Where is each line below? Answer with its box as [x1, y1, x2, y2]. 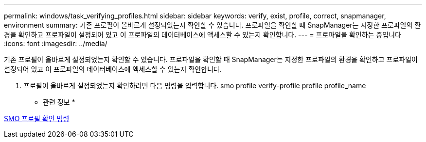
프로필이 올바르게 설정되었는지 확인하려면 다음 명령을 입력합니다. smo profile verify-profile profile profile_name [23, 81, 366, 90]
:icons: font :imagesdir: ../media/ [4, 39, 107, 47]
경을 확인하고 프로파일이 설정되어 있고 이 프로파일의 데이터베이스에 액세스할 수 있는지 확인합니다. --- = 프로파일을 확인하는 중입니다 [4, 31, 401, 39]
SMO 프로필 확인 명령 [4, 114, 70, 123]
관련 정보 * [43, 98, 75, 106]
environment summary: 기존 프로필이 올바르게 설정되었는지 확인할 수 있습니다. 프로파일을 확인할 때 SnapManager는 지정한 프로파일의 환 [4, 21, 421, 29]
